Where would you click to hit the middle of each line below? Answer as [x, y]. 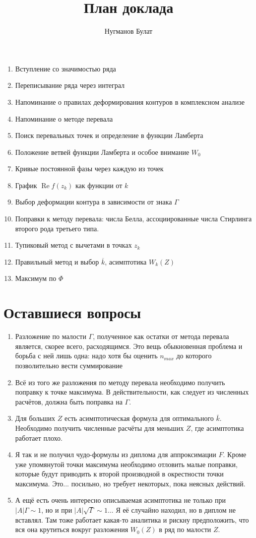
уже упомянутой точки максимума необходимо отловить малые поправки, [126, 464]
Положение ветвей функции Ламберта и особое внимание [102, 152]
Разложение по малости [51, 336]
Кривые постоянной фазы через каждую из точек [89, 168]
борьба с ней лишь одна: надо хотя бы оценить [86, 356]
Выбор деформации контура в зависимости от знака [94, 202]
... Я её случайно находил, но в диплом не [172, 510]
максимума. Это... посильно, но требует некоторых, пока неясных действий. [130, 483]
